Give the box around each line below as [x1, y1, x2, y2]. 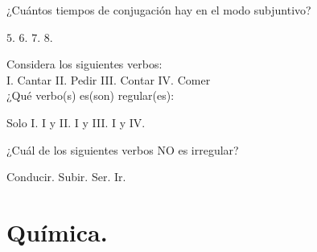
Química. [6, 215, 108, 248]
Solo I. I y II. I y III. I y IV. [6, 114, 146, 130]
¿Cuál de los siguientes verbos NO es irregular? [6, 141, 239, 158]
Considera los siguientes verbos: [6, 56, 163, 72]
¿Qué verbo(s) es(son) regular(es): [6, 87, 175, 104]
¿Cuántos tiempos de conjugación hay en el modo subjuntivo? [6, 2, 311, 18]
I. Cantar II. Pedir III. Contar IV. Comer [6, 71, 211, 88]
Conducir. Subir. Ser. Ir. [6, 168, 126, 185]
